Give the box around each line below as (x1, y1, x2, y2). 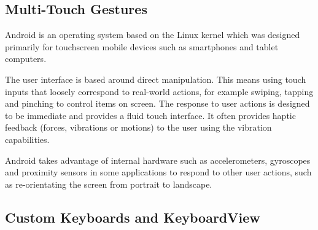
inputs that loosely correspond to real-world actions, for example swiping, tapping (5, 85, 314, 98)
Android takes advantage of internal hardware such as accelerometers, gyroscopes (5, 153, 311, 166)
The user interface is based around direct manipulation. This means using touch (5, 72, 306, 85)
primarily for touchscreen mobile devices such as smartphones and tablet (5, 40, 279, 53)
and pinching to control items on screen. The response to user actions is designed (5, 97, 310, 110)
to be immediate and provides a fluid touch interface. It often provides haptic (5, 109, 296, 121)
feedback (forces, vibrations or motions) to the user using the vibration (5, 121, 272, 134)
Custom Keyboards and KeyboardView (5, 207, 260, 226)
